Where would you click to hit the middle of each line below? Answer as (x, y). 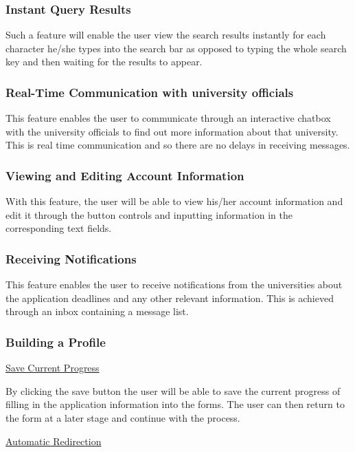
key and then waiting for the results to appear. (104, 62)
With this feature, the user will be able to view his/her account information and (174, 201)
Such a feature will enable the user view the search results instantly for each (166, 35)
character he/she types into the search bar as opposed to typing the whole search (176, 48)
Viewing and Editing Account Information (125, 175)
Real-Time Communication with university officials (150, 92)
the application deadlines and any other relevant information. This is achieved (170, 298)
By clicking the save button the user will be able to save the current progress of (173, 390)
